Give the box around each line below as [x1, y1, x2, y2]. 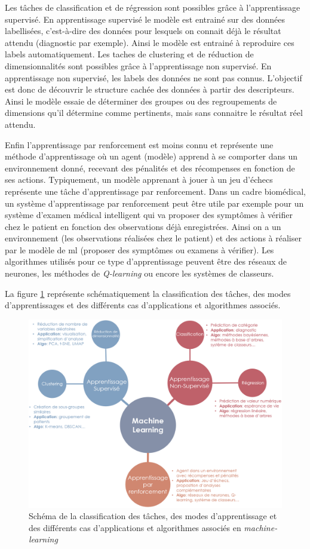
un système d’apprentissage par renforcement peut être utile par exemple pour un [5, 197, 304, 209]
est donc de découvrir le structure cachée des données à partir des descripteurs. [5, 83, 294, 96]
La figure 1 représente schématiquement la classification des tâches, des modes [5, 287, 291, 299]
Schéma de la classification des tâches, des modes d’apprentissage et [29, 510, 277, 522]
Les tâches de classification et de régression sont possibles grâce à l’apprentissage [5, 1, 300, 13]
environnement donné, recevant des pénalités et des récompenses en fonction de [5, 161, 295, 174]
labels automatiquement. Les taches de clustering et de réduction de [5, 48, 254, 60]
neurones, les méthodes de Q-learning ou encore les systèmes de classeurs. [5, 267, 274, 280]
